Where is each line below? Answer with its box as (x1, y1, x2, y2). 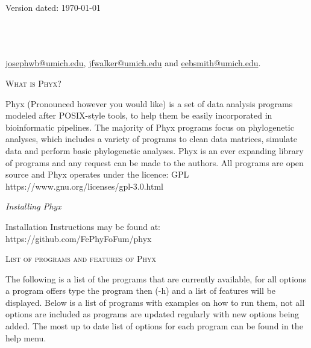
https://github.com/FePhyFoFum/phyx (5, 232, 152, 244)
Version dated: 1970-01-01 (5, 1, 101, 13)
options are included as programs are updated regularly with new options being (5, 308, 300, 320)
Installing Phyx (5, 200, 61, 213)
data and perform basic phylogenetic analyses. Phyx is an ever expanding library (5, 144, 304, 157)
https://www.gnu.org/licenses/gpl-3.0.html (5, 179, 164, 192)
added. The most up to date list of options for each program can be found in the (5, 320, 303, 332)
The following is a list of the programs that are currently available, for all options (5, 272, 307, 285)
